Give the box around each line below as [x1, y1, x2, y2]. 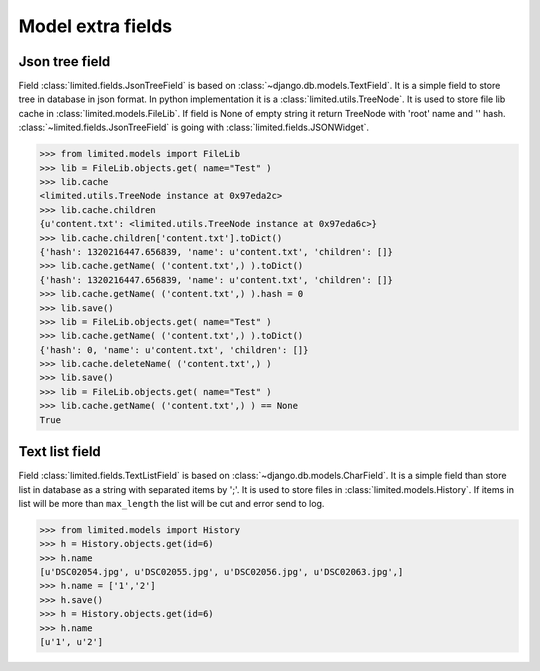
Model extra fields [18, 15, 173, 37]
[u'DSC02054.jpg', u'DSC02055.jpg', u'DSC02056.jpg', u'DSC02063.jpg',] [39, 566, 404, 578]
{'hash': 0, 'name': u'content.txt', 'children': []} [39, 344, 309, 355]
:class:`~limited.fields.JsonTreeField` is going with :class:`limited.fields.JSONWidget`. [18, 121, 370, 134]
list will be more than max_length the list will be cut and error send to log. [18, 497, 325, 509]
